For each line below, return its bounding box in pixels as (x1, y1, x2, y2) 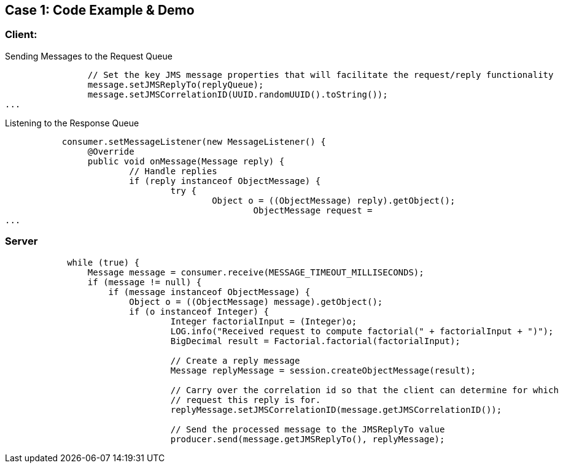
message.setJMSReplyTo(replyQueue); (87, 79, 264, 90)
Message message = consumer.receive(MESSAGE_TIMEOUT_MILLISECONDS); (87, 267, 424, 277)
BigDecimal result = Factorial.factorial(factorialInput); (170, 336, 460, 346)
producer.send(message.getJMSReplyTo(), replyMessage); (170, 434, 445, 444)
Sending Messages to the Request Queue (5, 50, 173, 61)
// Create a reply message (170, 355, 300, 366)
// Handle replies (129, 166, 217, 176)
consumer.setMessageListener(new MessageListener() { (61, 136, 326, 147)
